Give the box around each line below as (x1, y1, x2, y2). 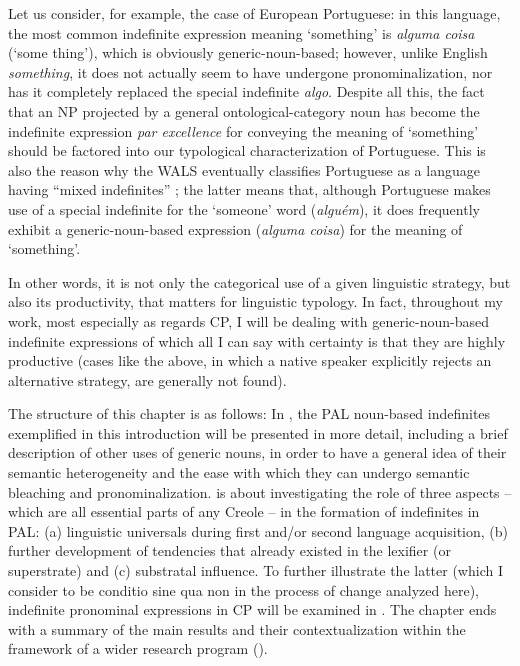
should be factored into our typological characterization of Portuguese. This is (8, 140, 486, 161)
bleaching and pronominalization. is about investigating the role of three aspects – (8, 481, 512, 502)
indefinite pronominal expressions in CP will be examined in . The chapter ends (8, 599, 497, 620)
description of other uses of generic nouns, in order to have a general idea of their (8, 442, 507, 463)
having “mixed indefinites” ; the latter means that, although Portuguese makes (8, 179, 491, 200)
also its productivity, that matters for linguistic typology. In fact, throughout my (8, 291, 503, 312)
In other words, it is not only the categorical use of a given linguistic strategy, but (8, 271, 511, 292)
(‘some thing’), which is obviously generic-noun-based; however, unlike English (8, 42, 488, 63)
